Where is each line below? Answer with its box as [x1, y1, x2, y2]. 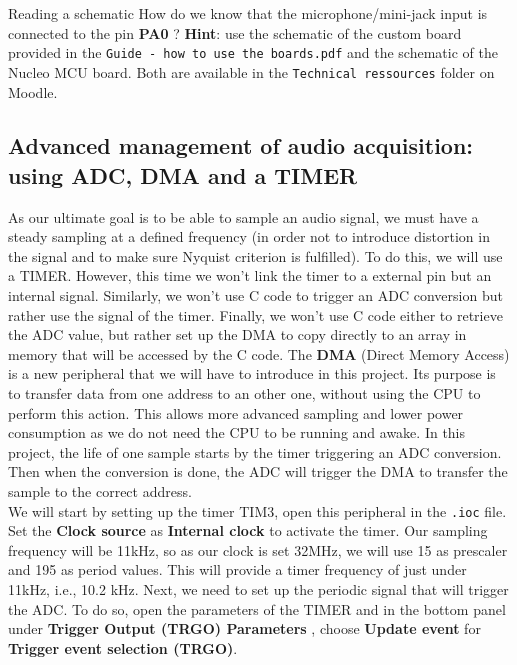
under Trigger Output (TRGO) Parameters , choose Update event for [8, 618, 481, 639]
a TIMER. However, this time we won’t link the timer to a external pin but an [8, 265, 492, 286]
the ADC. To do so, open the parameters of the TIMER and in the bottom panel [8, 598, 506, 619]
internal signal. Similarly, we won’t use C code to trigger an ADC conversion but [8, 285, 503, 306]
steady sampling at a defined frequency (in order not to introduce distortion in [8, 226, 490, 247]
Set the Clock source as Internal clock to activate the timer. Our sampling [8, 520, 488, 541]
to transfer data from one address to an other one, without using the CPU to [8, 383, 481, 404]
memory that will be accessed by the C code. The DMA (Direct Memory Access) [8, 343, 510, 364]
